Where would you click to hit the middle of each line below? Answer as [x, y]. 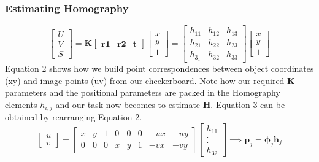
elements [21, 104]
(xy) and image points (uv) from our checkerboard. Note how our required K [150, 80]
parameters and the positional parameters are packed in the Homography [143, 92]
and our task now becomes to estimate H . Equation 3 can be [170, 104]
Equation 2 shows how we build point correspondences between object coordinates [159, 68]
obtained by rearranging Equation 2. [74, 117]
